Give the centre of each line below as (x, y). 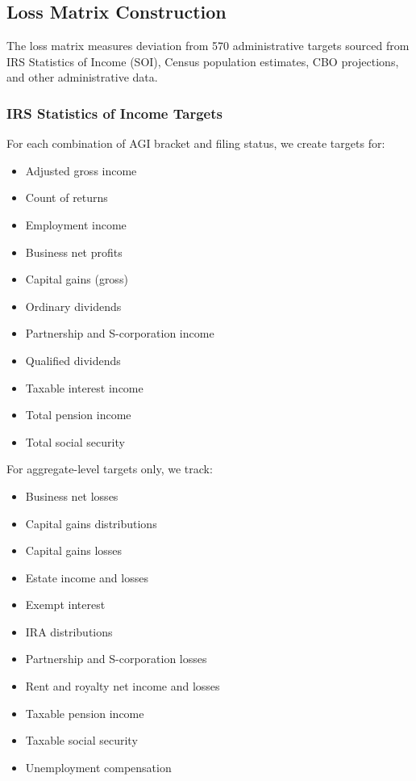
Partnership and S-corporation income (120, 333)
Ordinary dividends (73, 306)
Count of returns (67, 197)
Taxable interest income (84, 387)
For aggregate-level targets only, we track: (110, 469)
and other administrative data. (82, 77)
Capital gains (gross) (77, 279)
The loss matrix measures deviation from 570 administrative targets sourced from (208, 46)
